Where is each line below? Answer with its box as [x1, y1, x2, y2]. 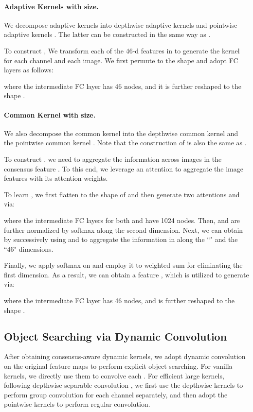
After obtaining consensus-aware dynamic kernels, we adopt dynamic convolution [4, 351, 246, 361]
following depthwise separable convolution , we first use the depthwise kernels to [4, 380, 243, 390]
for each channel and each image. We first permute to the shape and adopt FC [4, 55, 238, 65]
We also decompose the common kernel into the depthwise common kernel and [4, 128, 238, 138]
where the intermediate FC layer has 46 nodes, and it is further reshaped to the [4, 81, 241, 91]
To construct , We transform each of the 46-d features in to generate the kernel [4, 45, 240, 55]
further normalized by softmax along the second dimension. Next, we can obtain [4, 224, 243, 235]
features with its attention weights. [4, 173, 108, 183]
